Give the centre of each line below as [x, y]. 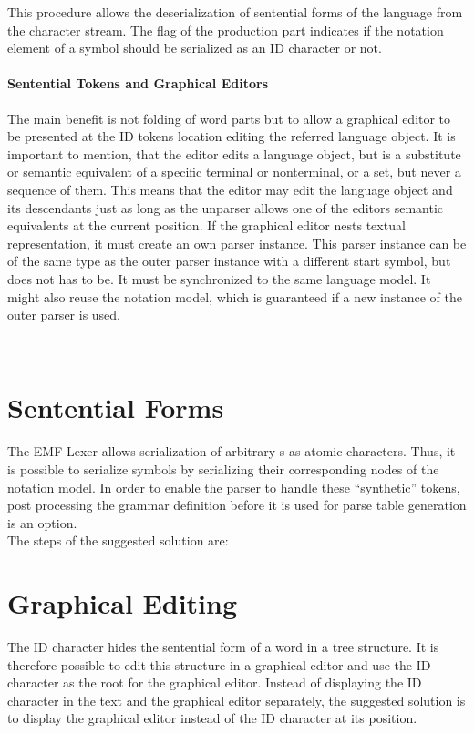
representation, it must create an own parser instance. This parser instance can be [237, 243]
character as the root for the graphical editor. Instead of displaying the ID [215, 682]
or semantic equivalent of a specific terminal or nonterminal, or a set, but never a [234, 172]
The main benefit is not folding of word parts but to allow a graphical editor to [229, 118]
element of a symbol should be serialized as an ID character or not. [195, 48]
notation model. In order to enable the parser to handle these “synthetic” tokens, [234, 487]
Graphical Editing [123, 603]
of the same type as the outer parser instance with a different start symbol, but [229, 261]
